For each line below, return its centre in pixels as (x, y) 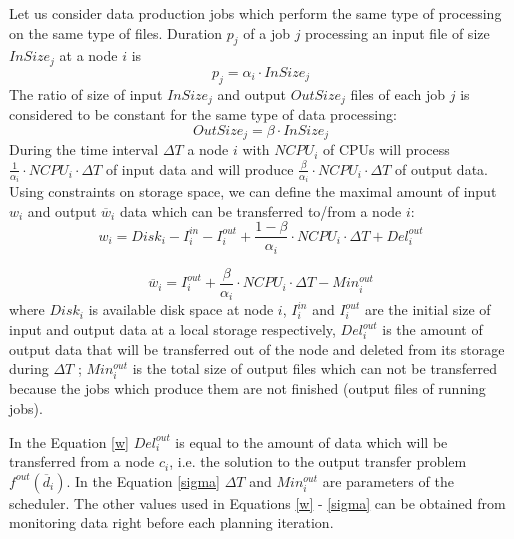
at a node (88, 55)
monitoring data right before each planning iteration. (171, 522)
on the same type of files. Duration (116, 32)
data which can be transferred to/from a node (260, 210)
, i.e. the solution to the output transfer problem (318, 461)
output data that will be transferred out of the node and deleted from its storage (257, 348)
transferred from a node (82, 461)
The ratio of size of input (86, 93)
